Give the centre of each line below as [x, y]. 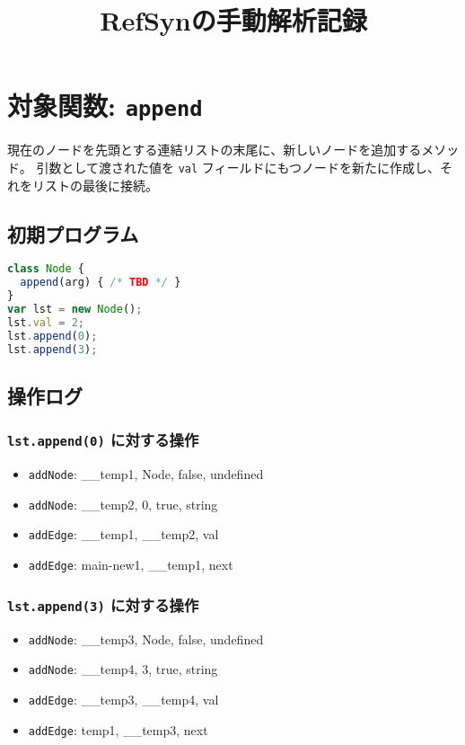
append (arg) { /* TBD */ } [101, 283]
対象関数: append [105, 106]
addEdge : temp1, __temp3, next [118, 729]
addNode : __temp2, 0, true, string [123, 504]
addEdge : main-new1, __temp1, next [131, 565]
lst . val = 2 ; [46, 322]
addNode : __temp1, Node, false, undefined [146, 474]
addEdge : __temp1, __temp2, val [123, 534]
